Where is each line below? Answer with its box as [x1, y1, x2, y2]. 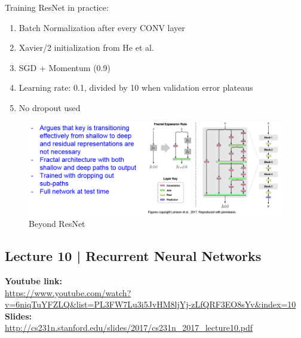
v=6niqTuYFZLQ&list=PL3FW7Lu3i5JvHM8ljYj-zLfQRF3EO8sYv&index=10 [5, 298, 296, 311]
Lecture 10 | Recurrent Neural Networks [5, 247, 262, 265]
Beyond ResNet [29, 217, 85, 230]
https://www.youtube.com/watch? [5, 286, 131, 299]
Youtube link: [5, 274, 62, 287]
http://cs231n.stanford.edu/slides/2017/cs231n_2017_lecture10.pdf [5, 321, 253, 334]
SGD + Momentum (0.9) [19, 61, 110, 73]
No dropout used [19, 101, 81, 113]
